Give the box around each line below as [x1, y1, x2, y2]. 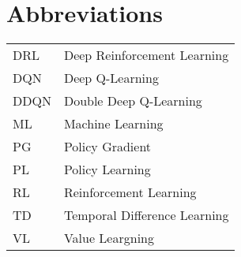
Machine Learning [63, 114, 164, 133]
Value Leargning [63, 229, 154, 248]
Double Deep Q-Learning [63, 91, 202, 110]
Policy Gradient [63, 137, 152, 156]
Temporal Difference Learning [63, 206, 229, 225]
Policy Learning [63, 160, 151, 179]
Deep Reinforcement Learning [63, 46, 229, 65]
